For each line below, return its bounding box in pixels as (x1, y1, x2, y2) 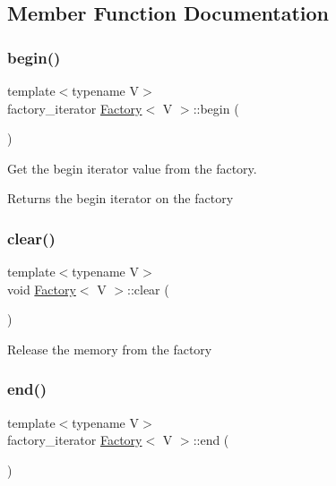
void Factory (7, 279, 76, 298)
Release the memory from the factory (7, 339, 212, 358)
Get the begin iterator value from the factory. (7, 158, 257, 177)
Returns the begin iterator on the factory (7, 189, 234, 208)
